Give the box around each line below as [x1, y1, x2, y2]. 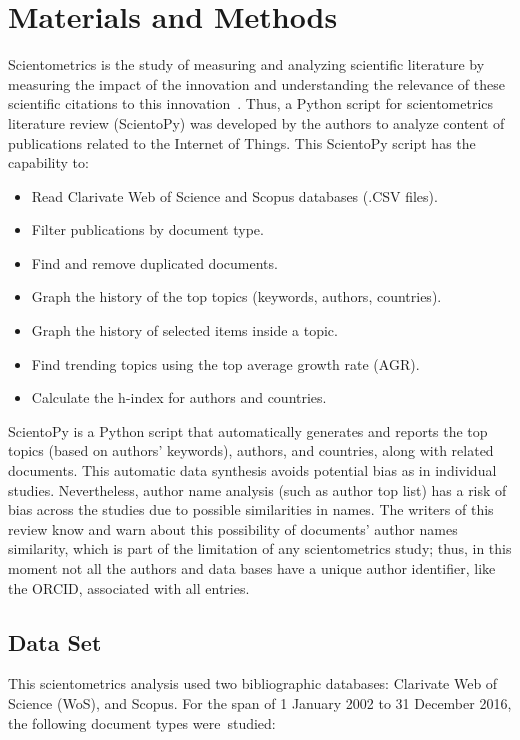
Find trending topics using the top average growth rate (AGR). [31, 353, 420, 374]
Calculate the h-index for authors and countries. [31, 387, 327, 408]
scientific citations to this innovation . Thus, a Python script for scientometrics [8, 93, 494, 114]
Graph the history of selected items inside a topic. [31, 320, 338, 341]
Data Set [8, 626, 102, 657]
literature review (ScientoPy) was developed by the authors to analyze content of [8, 112, 505, 133]
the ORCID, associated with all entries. [8, 577, 250, 598]
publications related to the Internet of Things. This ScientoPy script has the [8, 132, 476, 153]
